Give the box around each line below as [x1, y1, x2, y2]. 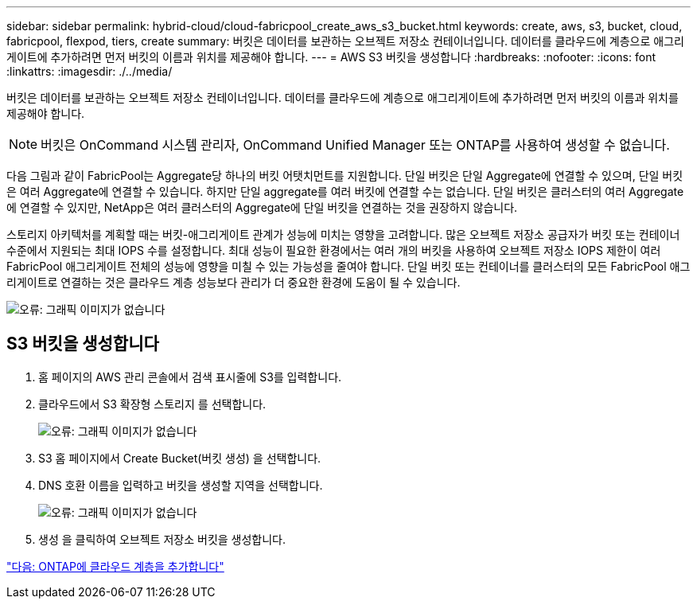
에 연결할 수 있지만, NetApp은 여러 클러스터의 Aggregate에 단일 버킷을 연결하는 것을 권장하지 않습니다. [6, 201, 518, 214]
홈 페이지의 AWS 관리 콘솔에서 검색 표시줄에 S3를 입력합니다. [38, 369, 342, 384]
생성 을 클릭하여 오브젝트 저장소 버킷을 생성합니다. [38, 532, 286, 546]
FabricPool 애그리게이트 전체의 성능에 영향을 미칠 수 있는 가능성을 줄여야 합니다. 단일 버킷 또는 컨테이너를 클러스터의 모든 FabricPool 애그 [6, 260, 691, 273]
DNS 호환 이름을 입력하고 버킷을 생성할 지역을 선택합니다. [38, 478, 323, 492]
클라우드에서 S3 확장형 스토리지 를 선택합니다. [38, 396, 267, 411]
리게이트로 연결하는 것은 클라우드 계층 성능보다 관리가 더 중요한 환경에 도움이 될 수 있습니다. [6, 275, 461, 289]
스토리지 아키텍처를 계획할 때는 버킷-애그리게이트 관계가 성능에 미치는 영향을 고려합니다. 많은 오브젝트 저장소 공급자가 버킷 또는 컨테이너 [6, 228, 680, 241]
